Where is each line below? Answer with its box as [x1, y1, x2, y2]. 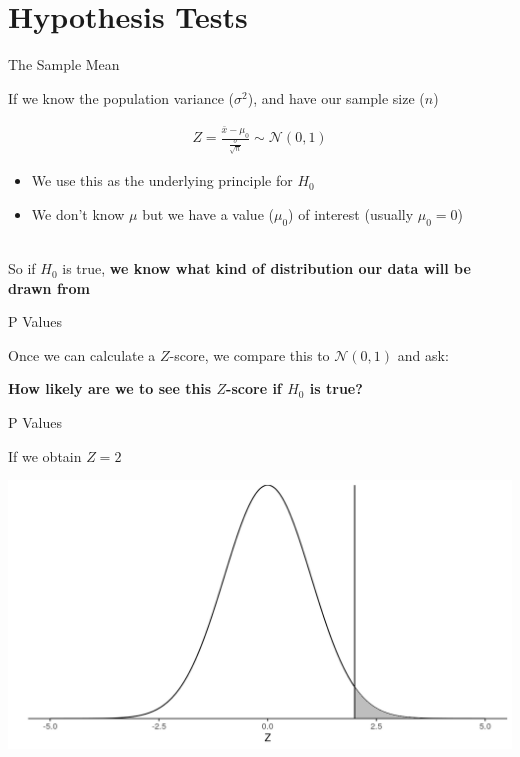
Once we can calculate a [8, 344, 156, 365]
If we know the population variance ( [8, 87, 234, 108]
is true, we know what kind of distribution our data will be [62, 258, 471, 279]
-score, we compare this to [169, 344, 330, 365]
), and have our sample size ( [247, 87, 425, 108]
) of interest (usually [288, 203, 414, 224]
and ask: [397, 344, 449, 365]
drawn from [8, 277, 90, 298]
